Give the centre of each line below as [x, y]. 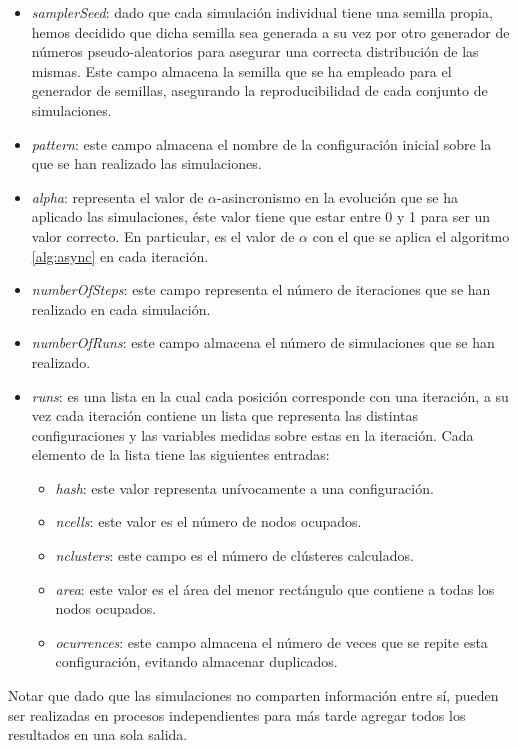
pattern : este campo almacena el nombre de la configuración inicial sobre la [261, 143]
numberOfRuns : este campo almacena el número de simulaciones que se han [263, 342]
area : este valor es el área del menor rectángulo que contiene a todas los [275, 588]
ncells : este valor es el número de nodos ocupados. [208, 521]
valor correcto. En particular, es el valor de [163, 235]
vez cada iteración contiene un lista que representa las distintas [225, 415]
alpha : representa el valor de [117, 196]
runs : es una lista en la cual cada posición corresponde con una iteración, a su [270, 395]
